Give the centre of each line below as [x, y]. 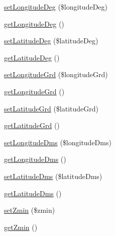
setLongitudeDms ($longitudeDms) [58, 142]
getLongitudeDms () [35, 159]
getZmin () [21, 227]
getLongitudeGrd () [34, 91]
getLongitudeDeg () [34, 23]
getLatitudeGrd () [32, 125]
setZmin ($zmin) [30, 210]
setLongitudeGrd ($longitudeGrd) [56, 74]
